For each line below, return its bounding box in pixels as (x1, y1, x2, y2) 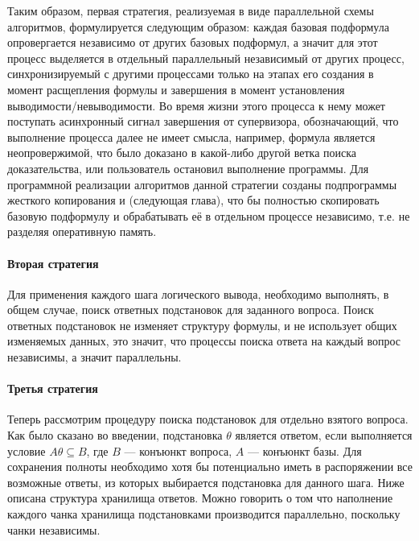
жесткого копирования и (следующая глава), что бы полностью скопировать (7, 192, 380, 209)
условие (7, 442, 46, 459)
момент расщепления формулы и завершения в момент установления (7, 81, 345, 97)
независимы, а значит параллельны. (7, 349, 182, 365)
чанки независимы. (7, 521, 101, 538)
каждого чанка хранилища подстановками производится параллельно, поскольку (7, 506, 401, 522)
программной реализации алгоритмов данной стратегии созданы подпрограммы (7, 176, 397, 192)
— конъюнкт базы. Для (247, 442, 362, 459)
